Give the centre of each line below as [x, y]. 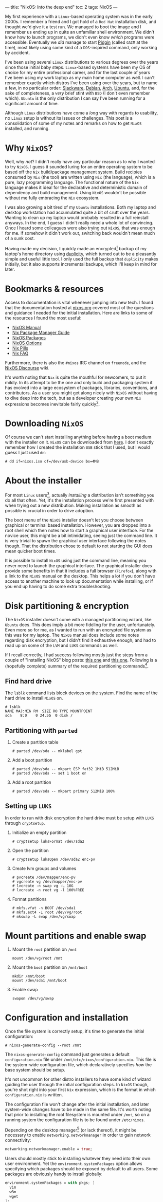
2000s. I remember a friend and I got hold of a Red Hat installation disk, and [81, 22]
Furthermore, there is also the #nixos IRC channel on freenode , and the [76, 363]
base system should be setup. [35, 1070]
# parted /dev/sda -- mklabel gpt [47, 751]
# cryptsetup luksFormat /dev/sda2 [48, 841]
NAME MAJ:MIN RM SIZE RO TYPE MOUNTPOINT [49, 711]
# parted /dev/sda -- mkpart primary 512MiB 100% [63, 791]
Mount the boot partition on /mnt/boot [50, 967]
